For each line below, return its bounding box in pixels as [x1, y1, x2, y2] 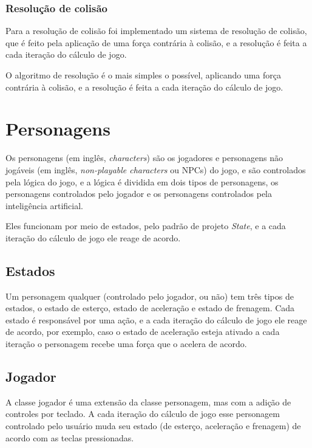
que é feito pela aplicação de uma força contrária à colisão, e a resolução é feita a [5, 36, 307, 49]
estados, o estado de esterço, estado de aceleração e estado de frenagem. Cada [5, 302, 295, 314]
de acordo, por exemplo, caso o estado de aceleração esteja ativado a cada [5, 325, 280, 338]
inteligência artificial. [5, 199, 84, 212]
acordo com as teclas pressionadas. [5, 431, 134, 444]
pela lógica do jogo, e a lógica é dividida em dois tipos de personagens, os [5, 175, 279, 188]
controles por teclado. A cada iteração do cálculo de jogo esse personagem [5, 407, 280, 420]
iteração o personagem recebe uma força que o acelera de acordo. [5, 337, 247, 350]
